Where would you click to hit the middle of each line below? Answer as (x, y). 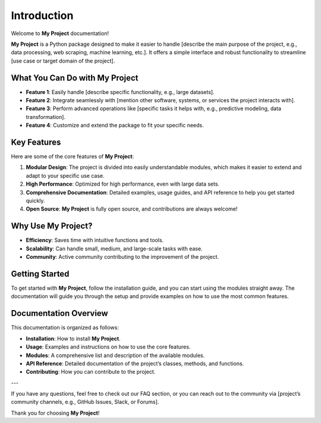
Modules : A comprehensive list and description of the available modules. (115, 355)
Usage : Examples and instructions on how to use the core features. (108, 347)
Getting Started (40, 274)
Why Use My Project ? (52, 226)
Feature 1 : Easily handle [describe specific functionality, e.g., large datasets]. (120, 92)
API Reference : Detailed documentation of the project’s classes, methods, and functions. (135, 364)
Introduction (42, 15)
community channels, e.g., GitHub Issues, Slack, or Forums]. (85, 402)
